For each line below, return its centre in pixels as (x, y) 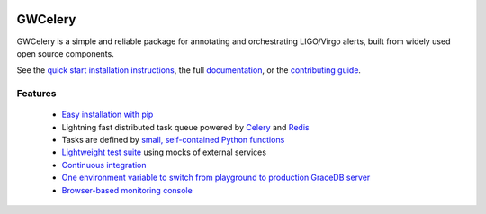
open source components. (65, 53)
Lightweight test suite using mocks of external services (164, 152)
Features (36, 94)
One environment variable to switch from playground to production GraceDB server (216, 178)
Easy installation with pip (108, 115)
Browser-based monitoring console (127, 190)
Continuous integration (104, 165)
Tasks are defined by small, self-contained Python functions (173, 140)
